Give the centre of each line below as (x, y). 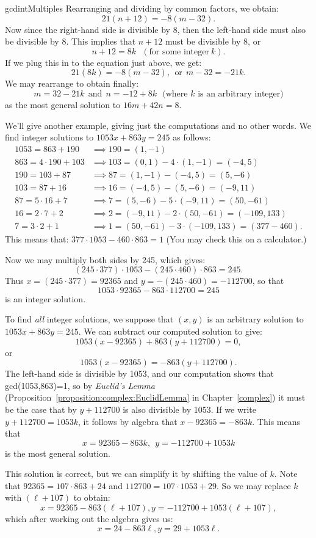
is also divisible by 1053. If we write (190, 409)
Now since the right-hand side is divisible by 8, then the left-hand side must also (155, 29)
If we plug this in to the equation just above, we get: (103, 62)
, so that (268, 281)
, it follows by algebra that (127, 421)
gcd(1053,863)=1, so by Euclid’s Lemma (80, 385)
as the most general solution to (63, 104)
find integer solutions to (49, 137)
